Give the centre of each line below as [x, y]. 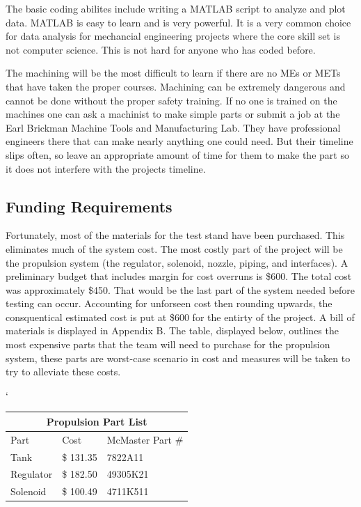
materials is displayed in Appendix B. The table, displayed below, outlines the [172, 330]
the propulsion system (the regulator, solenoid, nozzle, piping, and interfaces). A [177, 262]
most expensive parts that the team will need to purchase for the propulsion [168, 344]
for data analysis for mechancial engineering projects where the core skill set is [173, 36]
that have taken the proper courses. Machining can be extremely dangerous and [176, 86]
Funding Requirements [89, 206]
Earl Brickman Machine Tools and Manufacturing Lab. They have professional [173, 127]
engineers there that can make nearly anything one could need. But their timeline [179, 141]
